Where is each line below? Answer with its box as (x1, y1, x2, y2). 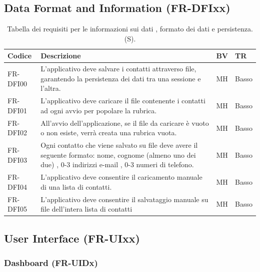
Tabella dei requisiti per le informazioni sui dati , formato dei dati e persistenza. (7, 23, 253, 34)
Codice (7, 50, 32, 61)
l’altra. (40, 83, 61, 93)
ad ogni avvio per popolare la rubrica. (40, 105, 157, 115)
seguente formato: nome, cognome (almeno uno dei (40, 149, 196, 160)
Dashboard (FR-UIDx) (4, 257, 98, 269)
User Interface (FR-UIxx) (4, 230, 140, 246)
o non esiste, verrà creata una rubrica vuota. (40, 127, 177, 138)
